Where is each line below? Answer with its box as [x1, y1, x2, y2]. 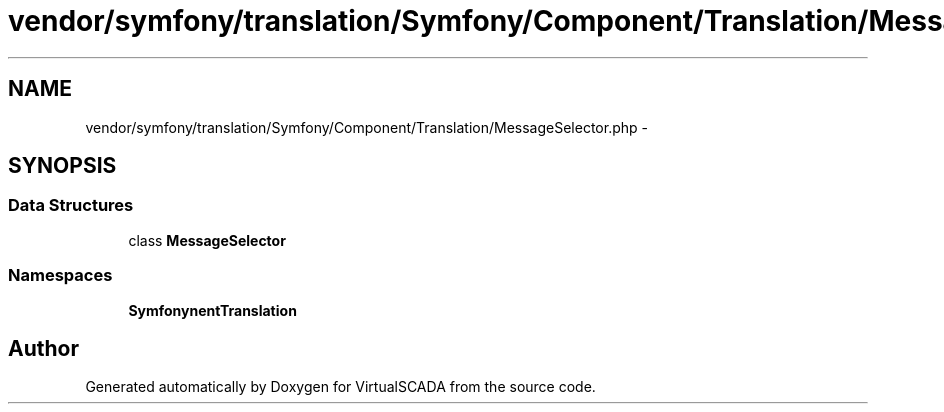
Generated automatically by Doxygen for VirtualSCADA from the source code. [85, 378, 596, 396]
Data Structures [8, 195, 134, 216]
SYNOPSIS [8, 153, 117, 179]
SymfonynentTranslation [128, 301, 297, 319]
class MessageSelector [128, 231, 286, 249]
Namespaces [8, 265, 113, 286]
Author [8, 335, 79, 361]
